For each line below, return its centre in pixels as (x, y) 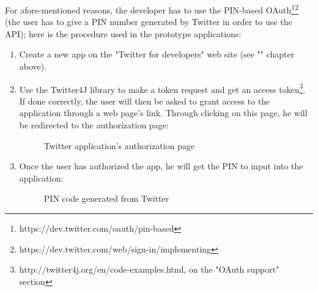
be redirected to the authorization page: (94, 125)
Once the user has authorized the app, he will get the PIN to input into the (161, 166)
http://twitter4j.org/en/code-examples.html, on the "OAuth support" (149, 269)
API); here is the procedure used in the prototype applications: (123, 33)
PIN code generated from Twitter (106, 198)
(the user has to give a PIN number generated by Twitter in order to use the (149, 22)
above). (33, 66)
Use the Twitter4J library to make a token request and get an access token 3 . (162, 88)
